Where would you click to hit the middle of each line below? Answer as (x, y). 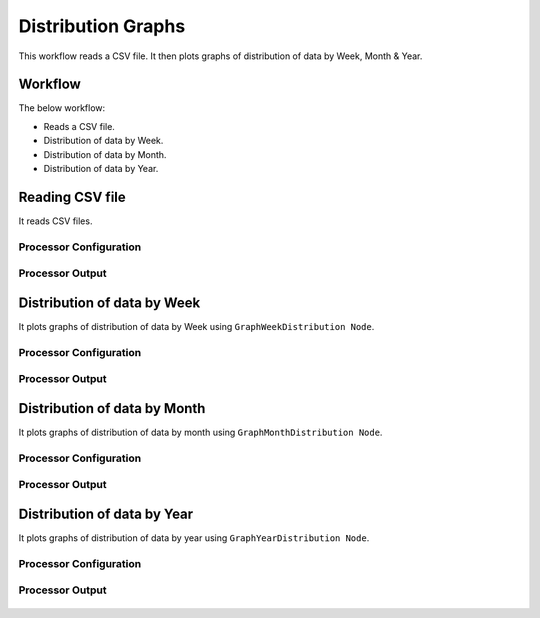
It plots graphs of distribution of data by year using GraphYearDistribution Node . (194, 538)
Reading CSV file (72, 196)
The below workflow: (62, 108)
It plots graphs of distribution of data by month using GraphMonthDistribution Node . (200, 432)
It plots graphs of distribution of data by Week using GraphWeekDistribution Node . (196, 326)
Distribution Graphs (102, 26)
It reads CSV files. (55, 221)
